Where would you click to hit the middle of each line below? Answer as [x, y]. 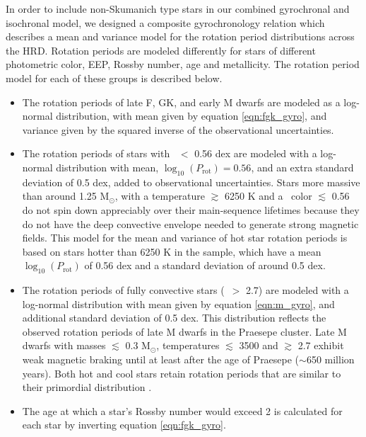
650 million [330, 359]
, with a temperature [160, 196]
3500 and [259, 345]
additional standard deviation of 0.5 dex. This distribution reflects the [174, 318]
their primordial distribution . [87, 387]
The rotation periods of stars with [96, 153]
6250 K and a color [268, 196]
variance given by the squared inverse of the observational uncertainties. [178, 129]
